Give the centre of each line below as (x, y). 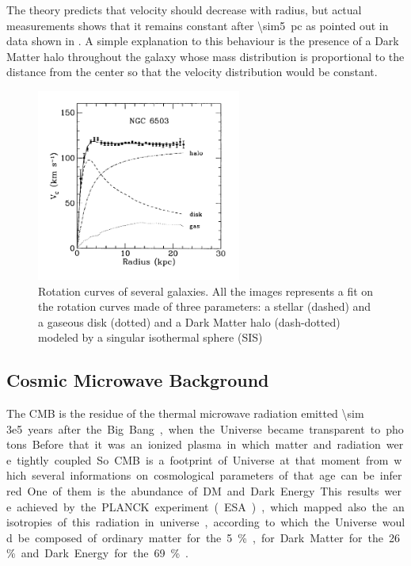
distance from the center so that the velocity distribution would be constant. (192, 72)
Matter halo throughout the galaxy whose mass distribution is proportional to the (205, 56)
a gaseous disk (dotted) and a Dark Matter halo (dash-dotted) (189, 321)
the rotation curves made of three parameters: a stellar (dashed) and (205, 306)
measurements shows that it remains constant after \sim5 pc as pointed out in (198, 25)
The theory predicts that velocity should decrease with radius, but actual (184, 10)
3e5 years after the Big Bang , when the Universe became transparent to (194, 428)
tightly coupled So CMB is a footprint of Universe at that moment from (203, 459)
